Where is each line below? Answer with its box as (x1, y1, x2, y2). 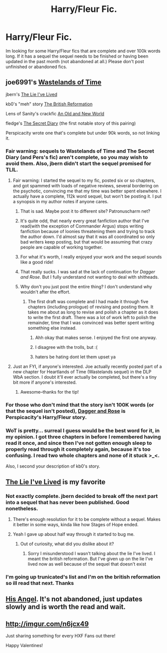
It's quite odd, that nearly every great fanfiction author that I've (20, 218, 150, 224)
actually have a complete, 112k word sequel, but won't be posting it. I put (12, 193, 162, 199)
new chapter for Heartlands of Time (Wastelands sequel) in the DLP (12, 369, 152, 375)
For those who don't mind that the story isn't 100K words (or (5, 401, 154, 408)
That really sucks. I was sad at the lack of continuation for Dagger (20, 269, 156, 275)
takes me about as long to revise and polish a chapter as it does (27, 309, 159, 315)
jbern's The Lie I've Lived (5, 91, 58, 97)
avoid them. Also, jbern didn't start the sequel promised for (5, 160, 152, 167)
